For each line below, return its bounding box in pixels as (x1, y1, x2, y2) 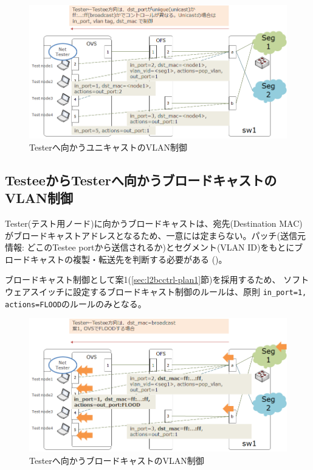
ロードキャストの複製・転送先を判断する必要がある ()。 (5, 252, 227, 265)
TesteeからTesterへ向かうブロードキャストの (5, 170, 277, 189)
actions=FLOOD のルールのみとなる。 (5, 297, 146, 310)
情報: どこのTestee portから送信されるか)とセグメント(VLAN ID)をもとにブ (5, 241, 303, 254)
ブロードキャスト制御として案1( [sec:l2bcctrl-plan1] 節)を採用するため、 (5, 273, 281, 286)
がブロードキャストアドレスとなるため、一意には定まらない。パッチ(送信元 (5, 229, 306, 241)
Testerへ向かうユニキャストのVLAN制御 (29, 140, 188, 153)
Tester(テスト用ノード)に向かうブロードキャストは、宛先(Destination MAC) (5, 216, 303, 229)
